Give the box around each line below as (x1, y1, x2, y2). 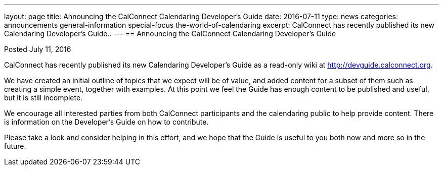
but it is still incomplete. (4, 93, 83, 102)
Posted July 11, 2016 (4, 45, 71, 53)
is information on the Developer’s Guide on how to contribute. (4, 118, 209, 126)
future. (4, 142, 26, 150)
